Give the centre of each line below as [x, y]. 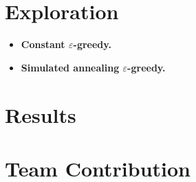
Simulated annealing [70, 67]
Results [41, 114]
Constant [43, 44]
